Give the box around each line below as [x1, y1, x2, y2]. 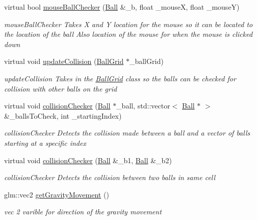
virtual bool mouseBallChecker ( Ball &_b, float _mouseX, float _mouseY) [4, 2, 240, 12]
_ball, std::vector [116, 100, 170, 111]
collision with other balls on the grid [4, 83, 117, 94]
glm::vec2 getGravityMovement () [4, 189, 109, 200]
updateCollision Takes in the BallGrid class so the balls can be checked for [4, 73, 236, 83]
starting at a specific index [4, 137, 86, 148]
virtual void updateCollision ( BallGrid [4, 56, 124, 67]
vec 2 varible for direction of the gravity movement [4, 206, 162, 217]
